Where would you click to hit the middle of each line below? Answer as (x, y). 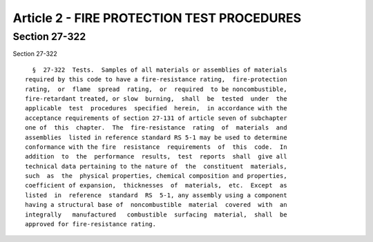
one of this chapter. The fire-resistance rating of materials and (156, 128)
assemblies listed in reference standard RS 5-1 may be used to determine (156, 137)
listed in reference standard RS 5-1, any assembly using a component (156, 195)
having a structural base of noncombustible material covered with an (156, 205)
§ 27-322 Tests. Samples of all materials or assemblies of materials (160, 70)
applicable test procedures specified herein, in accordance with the (156, 108)
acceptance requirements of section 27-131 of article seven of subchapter (156, 118)
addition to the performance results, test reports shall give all (156, 157)
